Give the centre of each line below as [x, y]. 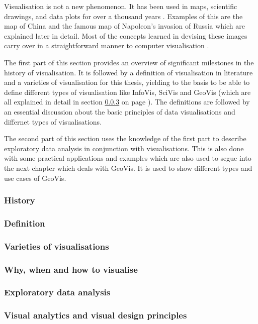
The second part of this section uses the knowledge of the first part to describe [125, 138]
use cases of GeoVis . [35, 178]
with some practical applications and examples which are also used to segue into [128, 158]
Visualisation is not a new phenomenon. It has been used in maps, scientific [121, 6]
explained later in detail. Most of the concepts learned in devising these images [126, 35]
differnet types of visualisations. [53, 121]
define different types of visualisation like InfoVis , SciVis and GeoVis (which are [127, 92]
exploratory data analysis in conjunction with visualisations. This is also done [124, 148]
